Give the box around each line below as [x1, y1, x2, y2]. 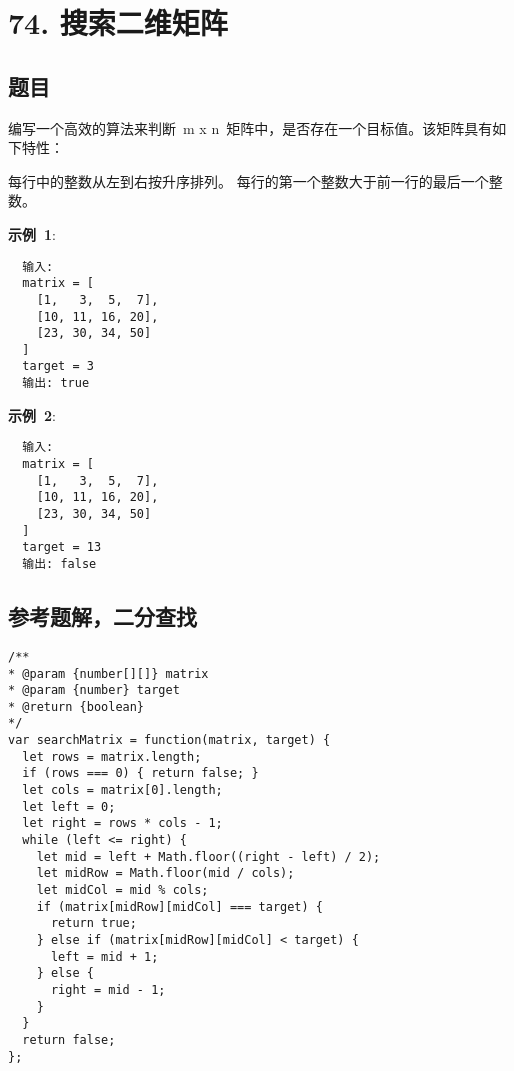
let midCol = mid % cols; [36, 883, 209, 898]
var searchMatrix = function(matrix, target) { [8, 733, 331, 748]
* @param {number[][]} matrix [8, 666, 209, 681]
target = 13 [22, 540, 102, 555]
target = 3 [22, 359, 94, 374]
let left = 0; [22, 799, 116, 814]
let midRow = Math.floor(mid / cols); [36, 866, 295, 881]
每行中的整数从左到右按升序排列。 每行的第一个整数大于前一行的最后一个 [8, 170, 489, 191]
